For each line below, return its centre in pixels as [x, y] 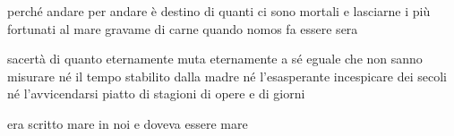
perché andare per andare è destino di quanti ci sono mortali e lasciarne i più [219, 11]
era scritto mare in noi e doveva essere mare [128, 123]
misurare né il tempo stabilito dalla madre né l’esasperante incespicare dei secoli [227, 76]
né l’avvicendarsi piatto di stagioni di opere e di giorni [156, 93]
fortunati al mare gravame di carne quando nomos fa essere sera [183, 28]
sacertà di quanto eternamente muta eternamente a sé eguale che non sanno [215, 59]
